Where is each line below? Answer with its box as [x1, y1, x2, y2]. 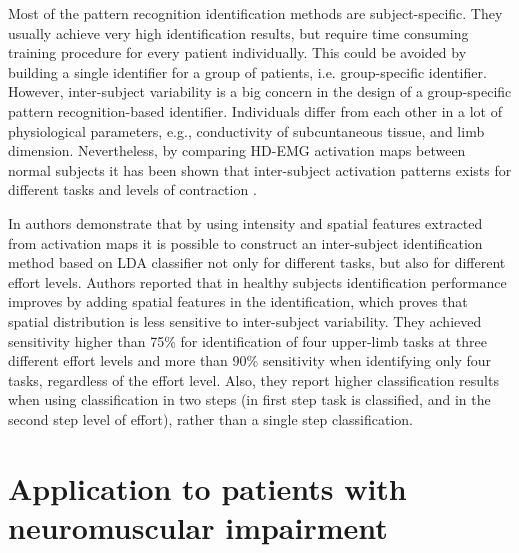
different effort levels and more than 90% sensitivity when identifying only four [8, 350, 492, 371]
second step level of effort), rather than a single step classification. [8, 408, 413, 429]
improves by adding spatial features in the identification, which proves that [8, 291, 468, 312]
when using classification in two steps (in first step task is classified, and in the [8, 389, 491, 410]
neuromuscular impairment [8, 506, 388, 547]
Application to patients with [8, 467, 407, 508]
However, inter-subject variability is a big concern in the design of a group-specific [8, 81, 512, 102]
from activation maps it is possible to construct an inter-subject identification [8, 232, 483, 253]
